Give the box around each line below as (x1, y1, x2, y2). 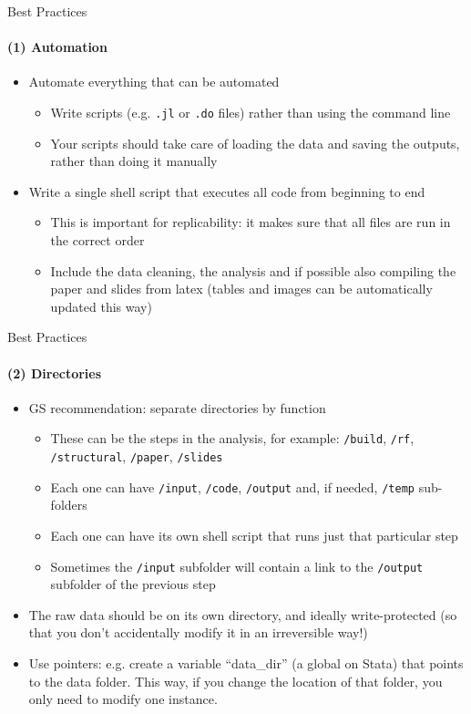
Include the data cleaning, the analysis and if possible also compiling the (50, 261, 456, 280)
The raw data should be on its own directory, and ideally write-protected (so (28, 605, 457, 624)
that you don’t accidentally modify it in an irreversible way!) (28, 623, 368, 642)
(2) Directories (7, 363, 102, 382)
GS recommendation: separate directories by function (28, 398, 326, 417)
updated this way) (50, 296, 152, 316)
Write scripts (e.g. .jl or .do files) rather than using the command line (50, 102, 451, 121)
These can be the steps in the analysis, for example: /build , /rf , (50, 429, 415, 448)
